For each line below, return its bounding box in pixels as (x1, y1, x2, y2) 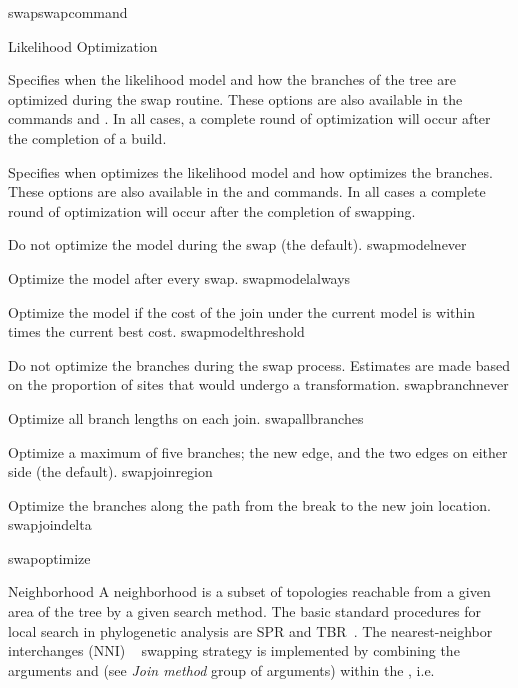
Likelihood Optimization (8, 35, 158, 56)
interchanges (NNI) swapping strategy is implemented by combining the (8, 640, 460, 661)
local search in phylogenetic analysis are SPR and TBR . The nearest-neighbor (8, 620, 493, 641)
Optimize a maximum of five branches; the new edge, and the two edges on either (8, 441, 508, 462)
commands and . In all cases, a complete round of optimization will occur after (8, 108, 491, 129)
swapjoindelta (8, 514, 92, 535)
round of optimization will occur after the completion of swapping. (8, 200, 416, 221)
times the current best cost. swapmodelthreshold (8, 321, 305, 342)
